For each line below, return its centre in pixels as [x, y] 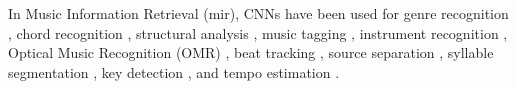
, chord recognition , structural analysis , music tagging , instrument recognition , [258, 32]
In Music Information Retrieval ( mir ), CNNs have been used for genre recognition [258, 13]
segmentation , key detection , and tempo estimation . [174, 71]
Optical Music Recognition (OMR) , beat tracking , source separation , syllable [251, 52]
